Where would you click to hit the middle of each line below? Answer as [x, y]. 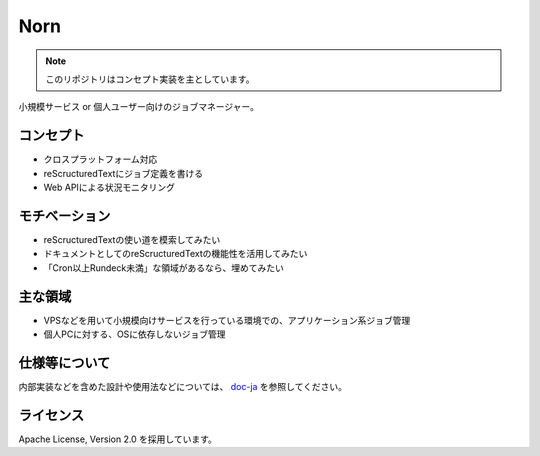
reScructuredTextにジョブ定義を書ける [123, 173]
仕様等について [64, 362]
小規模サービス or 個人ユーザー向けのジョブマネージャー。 [139, 107]
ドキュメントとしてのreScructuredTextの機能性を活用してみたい [175, 254]
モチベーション [64, 215]
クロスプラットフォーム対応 [100, 159]
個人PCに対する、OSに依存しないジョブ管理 [134, 334]
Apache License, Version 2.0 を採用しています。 [117, 439]
